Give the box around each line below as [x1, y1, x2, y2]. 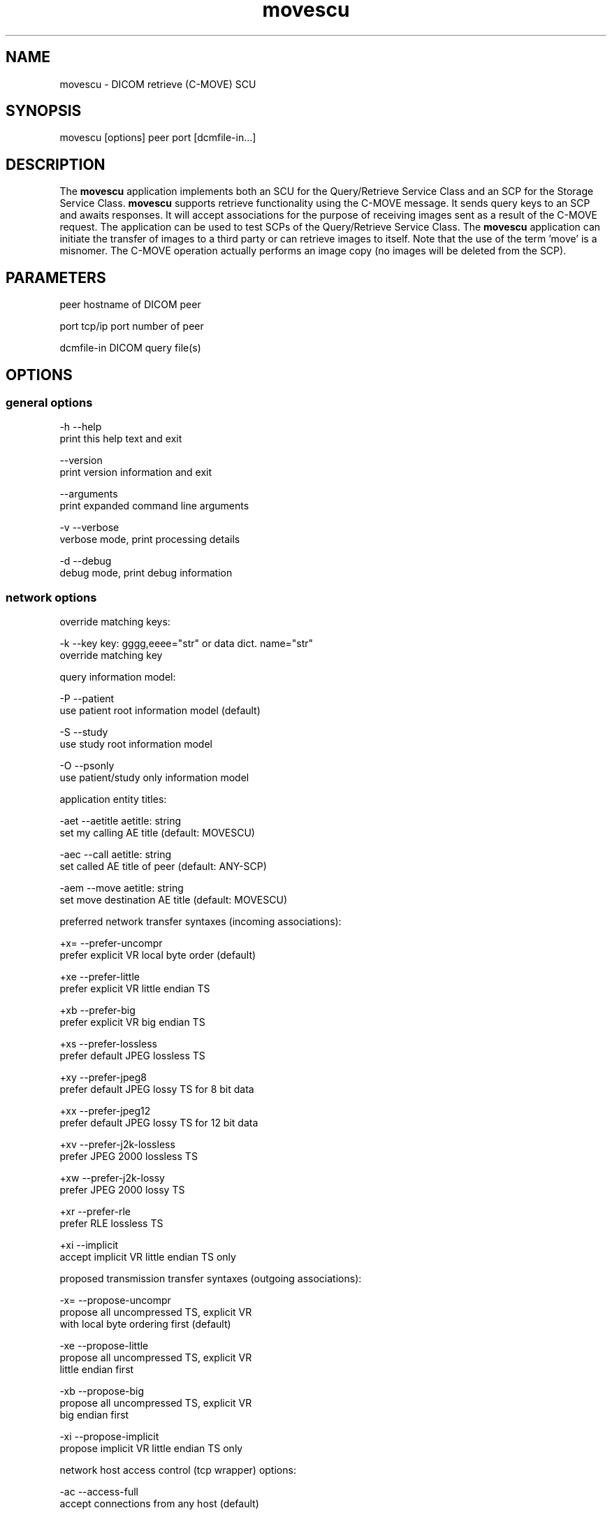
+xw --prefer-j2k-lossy [59, 1172, 165, 1184]
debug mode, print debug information [59, 567, 233, 579]
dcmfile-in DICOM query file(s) [59, 342, 201, 354]
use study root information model [59, 738, 212, 751]
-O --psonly [59, 760, 115, 772]
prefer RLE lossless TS [59, 1217, 163, 1230]
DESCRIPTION [6, 155, 105, 173]
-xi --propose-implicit [59, 1430, 159, 1443]
